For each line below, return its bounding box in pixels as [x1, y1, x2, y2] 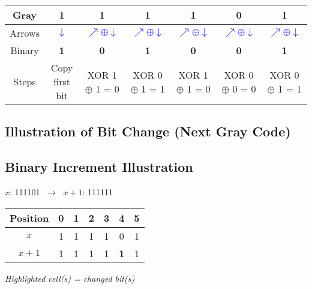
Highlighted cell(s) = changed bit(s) [5, 272, 135, 284]
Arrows [10, 26, 40, 40]
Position [10, 210, 49, 225]
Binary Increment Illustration [5, 157, 193, 176]
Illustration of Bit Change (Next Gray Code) [5, 122, 291, 141]
